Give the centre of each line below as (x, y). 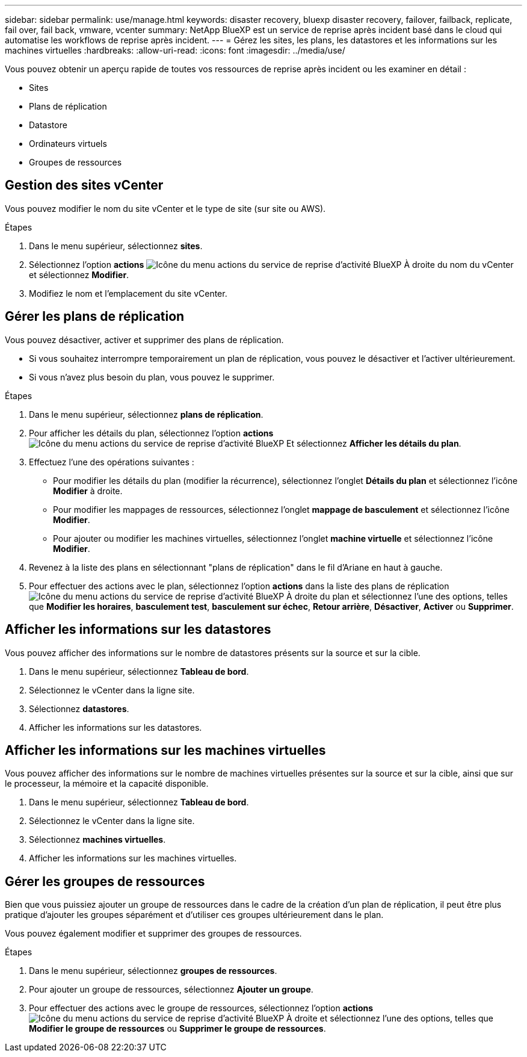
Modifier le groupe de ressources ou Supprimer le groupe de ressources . (177, 1029)
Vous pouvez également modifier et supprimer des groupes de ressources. (153, 934)
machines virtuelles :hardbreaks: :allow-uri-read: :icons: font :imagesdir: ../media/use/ (175, 50)
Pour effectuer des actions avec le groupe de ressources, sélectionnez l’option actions (201, 1008)
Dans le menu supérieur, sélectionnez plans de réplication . (146, 414)
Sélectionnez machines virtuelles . (97, 840)
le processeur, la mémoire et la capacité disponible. (107, 784)
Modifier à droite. (88, 491)
